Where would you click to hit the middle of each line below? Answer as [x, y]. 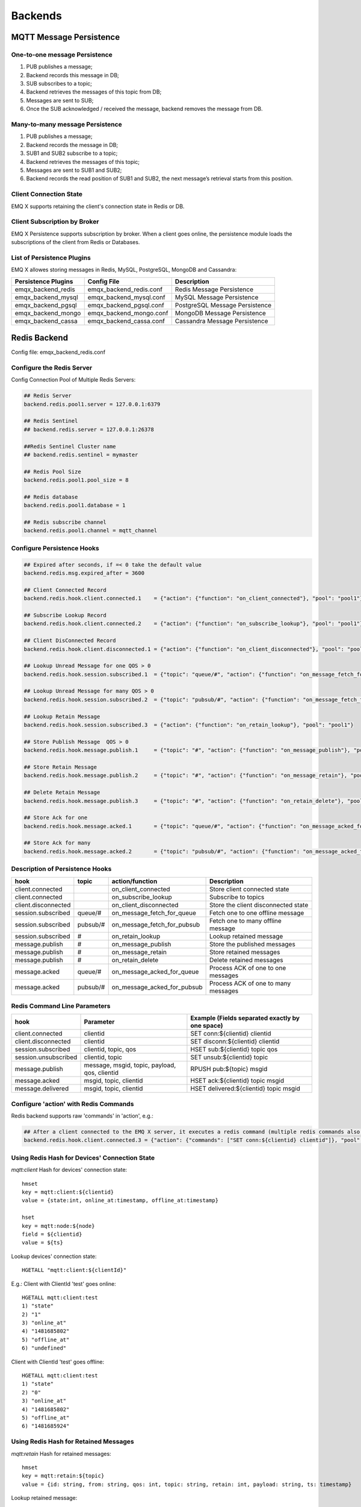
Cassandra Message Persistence [221, 321]
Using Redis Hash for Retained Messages [73, 1442]
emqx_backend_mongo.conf [128, 313]
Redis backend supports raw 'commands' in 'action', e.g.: [82, 1116]
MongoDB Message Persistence [220, 313]
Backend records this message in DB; [73, 75]
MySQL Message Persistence [217, 297]
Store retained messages [245, 952]
